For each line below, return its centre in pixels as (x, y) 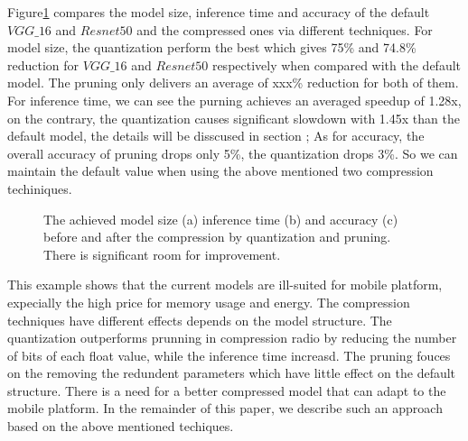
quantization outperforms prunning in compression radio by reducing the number (232, 338)
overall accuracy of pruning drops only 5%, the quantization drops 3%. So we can (233, 153)
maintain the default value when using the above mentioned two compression (220, 171)
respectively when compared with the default (337, 64)
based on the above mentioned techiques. (121, 426)
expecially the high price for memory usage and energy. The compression (209, 302)
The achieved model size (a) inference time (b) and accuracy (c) (221, 219)
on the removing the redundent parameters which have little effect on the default (232, 373)
